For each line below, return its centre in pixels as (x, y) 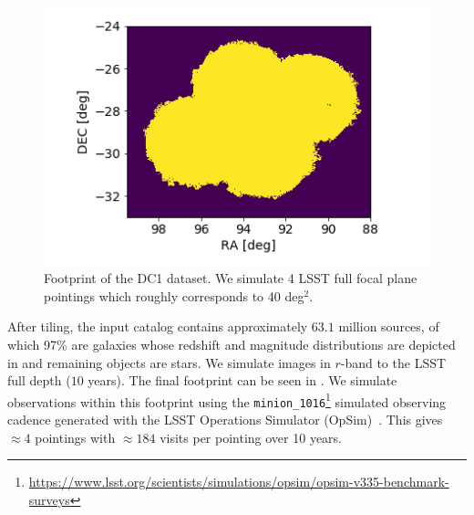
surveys (49, 499)
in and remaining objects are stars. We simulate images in (169, 362)
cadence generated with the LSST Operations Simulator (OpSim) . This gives (225, 420)
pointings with (75, 437)
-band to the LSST (393, 362)
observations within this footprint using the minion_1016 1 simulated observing (227, 400)
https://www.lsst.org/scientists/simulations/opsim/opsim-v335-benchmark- (239, 482)
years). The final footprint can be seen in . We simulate (242, 380)
